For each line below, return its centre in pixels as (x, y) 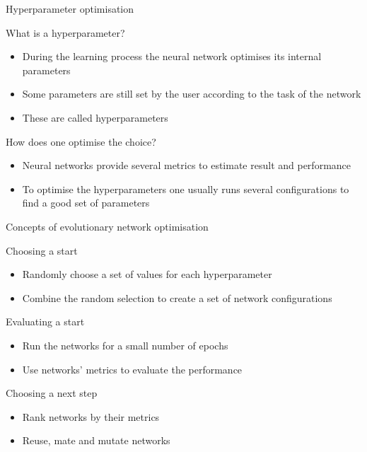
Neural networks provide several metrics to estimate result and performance (187, 165)
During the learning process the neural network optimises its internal (172, 56)
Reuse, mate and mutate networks (96, 440)
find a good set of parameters (86, 203)
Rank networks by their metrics (91, 416)
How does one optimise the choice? (81, 141)
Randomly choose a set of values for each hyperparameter (147, 274)
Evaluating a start (45, 321)
